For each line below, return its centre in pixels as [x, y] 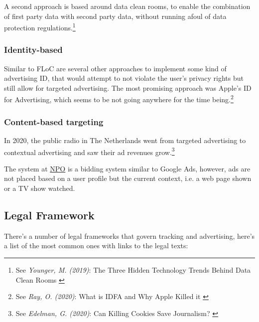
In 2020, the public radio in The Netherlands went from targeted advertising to [125, 140]
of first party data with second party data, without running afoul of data [115, 16]
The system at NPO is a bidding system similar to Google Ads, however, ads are [127, 168]
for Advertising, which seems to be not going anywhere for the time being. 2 [119, 99]
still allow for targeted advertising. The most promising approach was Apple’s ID [128, 87]
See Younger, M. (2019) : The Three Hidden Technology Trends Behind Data [133, 269]
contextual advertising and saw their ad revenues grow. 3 [89, 151]
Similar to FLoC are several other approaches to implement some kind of [115, 68]
